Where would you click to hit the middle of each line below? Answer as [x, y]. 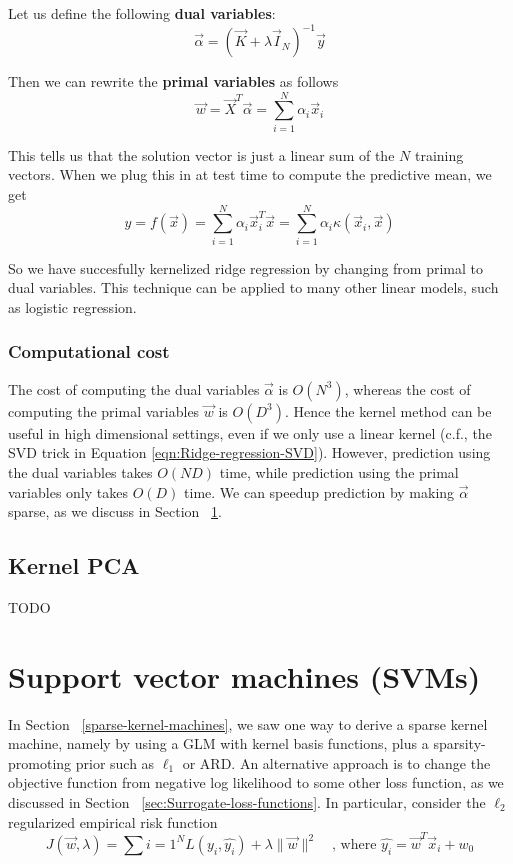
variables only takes [68, 491]
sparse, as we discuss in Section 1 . [115, 511]
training [439, 154]
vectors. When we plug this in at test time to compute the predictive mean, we [250, 174]
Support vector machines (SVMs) [244, 675]
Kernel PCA [74, 565]
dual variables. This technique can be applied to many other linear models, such [253, 287]
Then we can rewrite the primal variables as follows [173, 81]
